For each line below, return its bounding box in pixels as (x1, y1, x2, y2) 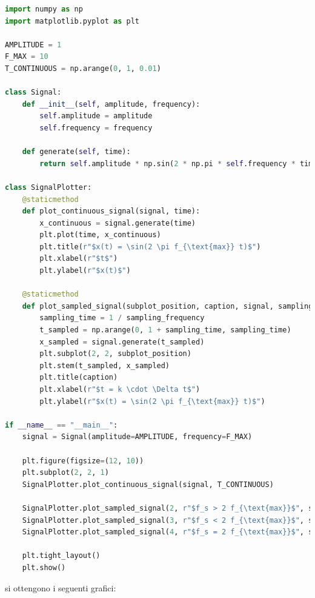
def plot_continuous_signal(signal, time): (22, 207, 201, 216)
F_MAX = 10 (5, 52, 48, 61)
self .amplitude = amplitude (39, 112, 153, 121)
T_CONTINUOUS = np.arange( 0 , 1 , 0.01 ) (5, 64, 161, 73)
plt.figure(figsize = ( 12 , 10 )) (22, 456, 144, 465)
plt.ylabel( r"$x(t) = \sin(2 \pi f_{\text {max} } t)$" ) (39, 397, 265, 406)
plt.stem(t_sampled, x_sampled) (39, 361, 170, 370)
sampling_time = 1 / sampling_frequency (39, 314, 205, 323)
